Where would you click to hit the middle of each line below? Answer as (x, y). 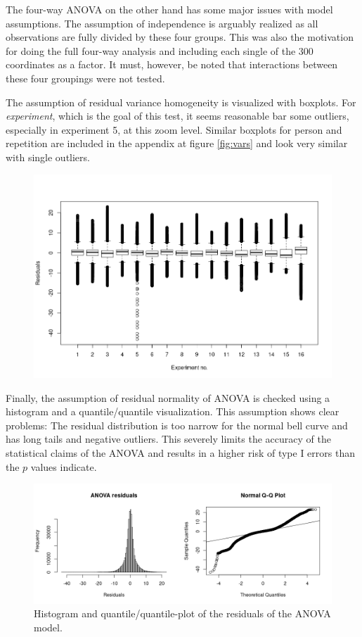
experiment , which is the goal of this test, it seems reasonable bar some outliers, (177, 116)
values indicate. (64, 466)
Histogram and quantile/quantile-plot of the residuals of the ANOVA (182, 613)
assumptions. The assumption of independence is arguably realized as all (162, 23)
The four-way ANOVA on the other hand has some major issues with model (169, 9)
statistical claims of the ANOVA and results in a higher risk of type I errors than (180, 452)
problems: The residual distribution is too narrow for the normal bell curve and (177, 425)
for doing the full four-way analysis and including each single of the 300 (160, 50)
